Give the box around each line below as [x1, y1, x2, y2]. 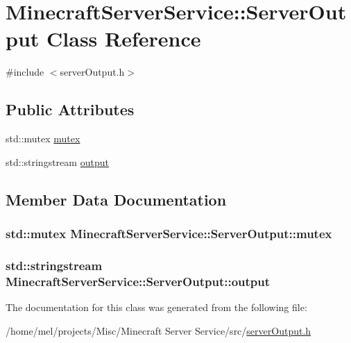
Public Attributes [6, 99, 135, 120]
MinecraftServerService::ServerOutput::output [6, 272, 271, 290]
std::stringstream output [6, 154, 109, 169]
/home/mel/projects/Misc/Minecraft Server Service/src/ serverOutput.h [6, 323, 311, 337]
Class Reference [46, 24, 201, 53]
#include [6, 65, 44, 79]
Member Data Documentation [6, 188, 227, 210]
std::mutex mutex [6, 131, 80, 146]
